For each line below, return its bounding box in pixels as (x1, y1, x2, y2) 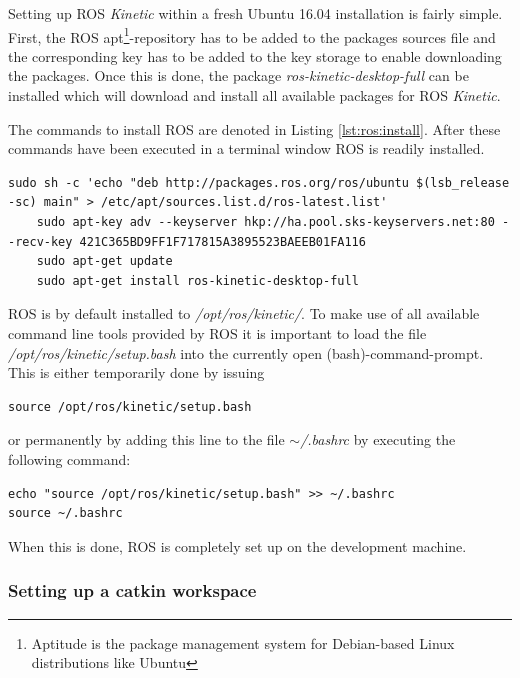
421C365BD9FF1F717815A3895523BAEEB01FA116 (79, 234, 366, 249)
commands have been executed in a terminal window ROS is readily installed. (8, 138, 485, 159)
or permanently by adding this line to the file (8, 429, 285, 450)
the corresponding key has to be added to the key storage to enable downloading (8, 45, 502, 66)
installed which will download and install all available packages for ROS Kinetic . (8, 85, 501, 106)
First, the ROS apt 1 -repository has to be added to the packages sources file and (8, 23, 496, 47)
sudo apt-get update (36, 254, 173, 269)
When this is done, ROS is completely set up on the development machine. (8, 535, 467, 556)
